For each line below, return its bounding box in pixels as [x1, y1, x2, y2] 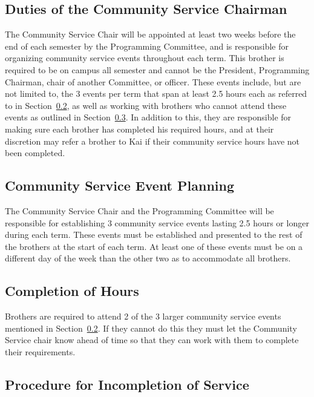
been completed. [5, 146, 65, 159]
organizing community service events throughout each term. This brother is [5, 51, 284, 64]
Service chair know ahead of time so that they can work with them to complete [5, 333, 299, 346]
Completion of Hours [5, 281, 139, 300]
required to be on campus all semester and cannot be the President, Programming [5, 63, 310, 76]
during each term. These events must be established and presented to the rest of [5, 228, 303, 241]
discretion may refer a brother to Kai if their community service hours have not [5, 134, 300, 147]
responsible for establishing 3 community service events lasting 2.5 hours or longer [5, 216, 309, 229]
